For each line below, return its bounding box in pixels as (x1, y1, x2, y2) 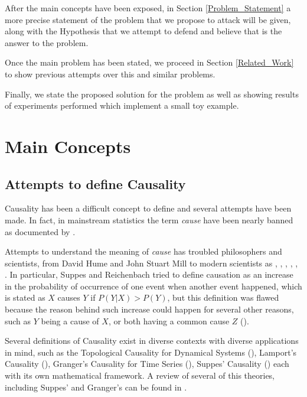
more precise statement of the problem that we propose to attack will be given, (5, 13, 291, 25)
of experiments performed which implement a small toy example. (5, 99, 239, 112)
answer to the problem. (5, 36, 89, 48)
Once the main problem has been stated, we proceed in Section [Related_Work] (5, 56, 294, 69)
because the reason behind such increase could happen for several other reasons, (5, 303, 294, 315)
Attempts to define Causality (5, 174, 186, 193)
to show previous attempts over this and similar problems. (5, 67, 215, 80)
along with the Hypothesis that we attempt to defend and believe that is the (5, 25, 282, 37)
